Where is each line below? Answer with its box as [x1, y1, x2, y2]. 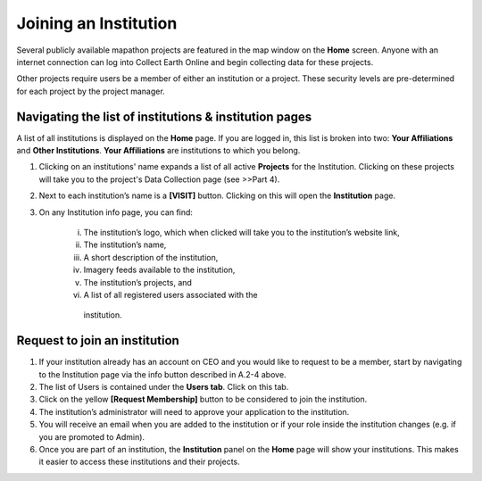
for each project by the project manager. [16, 86, 165, 96]
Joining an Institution [16, 13, 178, 33]
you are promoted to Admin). [38, 431, 145, 442]
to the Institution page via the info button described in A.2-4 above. [38, 369, 287, 379]
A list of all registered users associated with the [83, 289, 258, 300]
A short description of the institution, [83, 252, 219, 262]
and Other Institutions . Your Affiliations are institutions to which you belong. [16, 145, 301, 156]
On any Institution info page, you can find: [38, 206, 194, 218]
